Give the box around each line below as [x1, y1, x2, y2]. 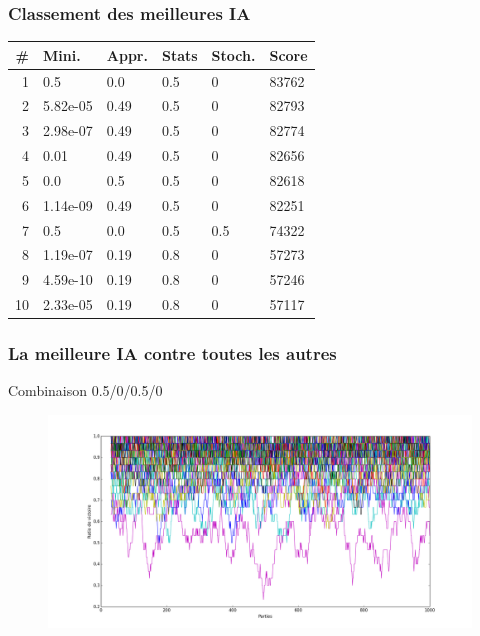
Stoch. [211, 44, 256, 65]
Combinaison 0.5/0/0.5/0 [8, 380, 163, 401]
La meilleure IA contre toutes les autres [8, 341, 337, 366]
